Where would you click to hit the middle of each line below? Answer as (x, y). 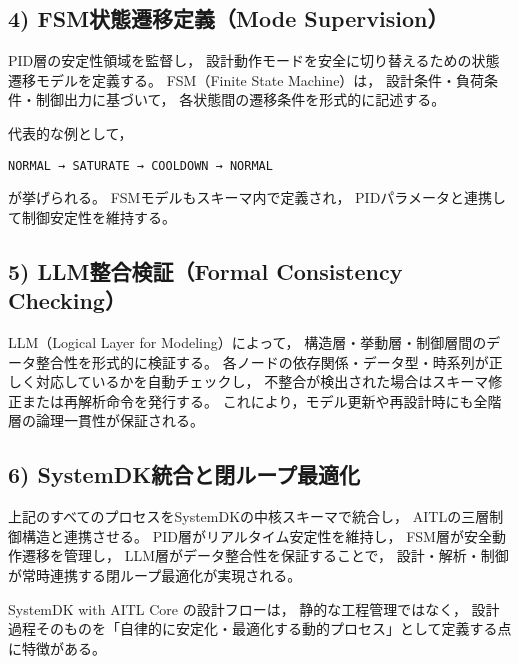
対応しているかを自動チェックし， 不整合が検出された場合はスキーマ (262, 381)
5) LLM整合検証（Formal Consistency (205, 270)
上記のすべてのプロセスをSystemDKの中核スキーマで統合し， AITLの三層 (249, 516)
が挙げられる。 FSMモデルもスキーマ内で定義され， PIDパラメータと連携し (257, 197)
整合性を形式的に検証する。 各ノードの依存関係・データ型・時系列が (262, 361)
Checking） (67, 300)
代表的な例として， (70, 132)
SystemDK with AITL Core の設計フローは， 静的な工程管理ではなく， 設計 (254, 608)
